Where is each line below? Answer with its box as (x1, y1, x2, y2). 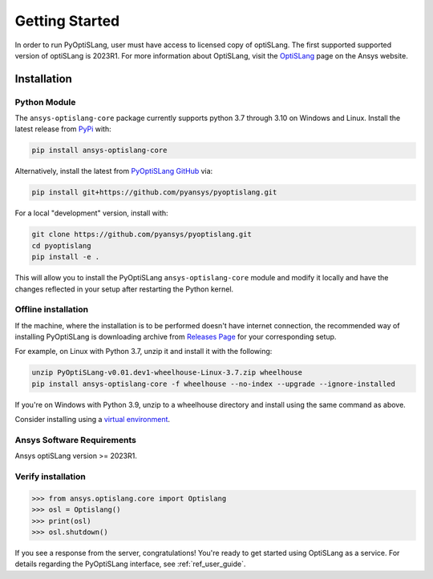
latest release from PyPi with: (14, 124, 111, 134)
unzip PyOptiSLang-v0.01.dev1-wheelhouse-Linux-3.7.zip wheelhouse (31, 368, 303, 377)
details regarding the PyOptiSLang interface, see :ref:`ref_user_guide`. (14, 559, 246, 569)
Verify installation (14, 471, 86, 482)
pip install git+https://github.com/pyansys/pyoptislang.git (31, 188, 277, 197)
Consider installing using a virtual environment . (14, 415, 171, 424)
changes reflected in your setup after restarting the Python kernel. (14, 284, 234, 294)
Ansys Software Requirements (14, 435, 136, 445)
